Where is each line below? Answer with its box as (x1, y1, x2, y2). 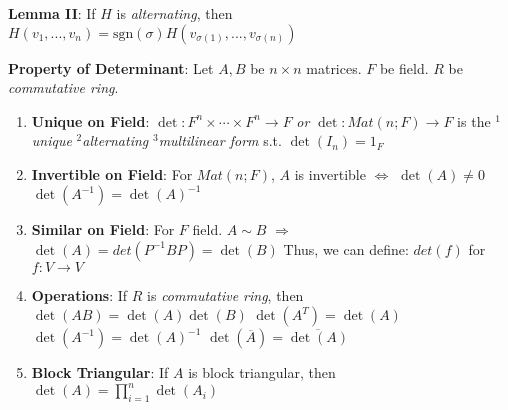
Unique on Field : (31, 110, 150, 131)
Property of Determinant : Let (8, 57, 214, 78)
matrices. (306, 57, 362, 78)
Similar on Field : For (31, 219, 175, 240)
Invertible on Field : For (31, 163, 193, 184)
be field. (379, 57, 429, 78)
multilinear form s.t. (158, 130, 282, 151)
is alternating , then (116, 3, 233, 23)
